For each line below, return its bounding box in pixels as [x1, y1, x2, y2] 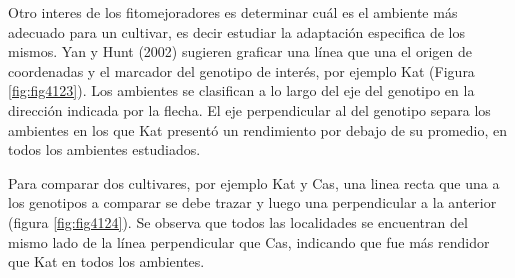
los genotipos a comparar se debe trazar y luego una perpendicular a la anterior [8, 192, 497, 213]
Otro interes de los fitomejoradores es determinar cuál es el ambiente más [8, 2, 458, 22]
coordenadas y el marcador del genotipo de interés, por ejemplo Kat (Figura [8, 60, 475, 81]
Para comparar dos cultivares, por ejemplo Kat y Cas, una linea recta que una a [8, 172, 500, 193]
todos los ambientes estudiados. [8, 139, 201, 160]
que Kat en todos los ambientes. [8, 251, 205, 272]
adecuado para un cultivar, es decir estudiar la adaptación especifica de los [8, 21, 466, 42]
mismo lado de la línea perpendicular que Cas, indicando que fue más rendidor [8, 231, 490, 252]
